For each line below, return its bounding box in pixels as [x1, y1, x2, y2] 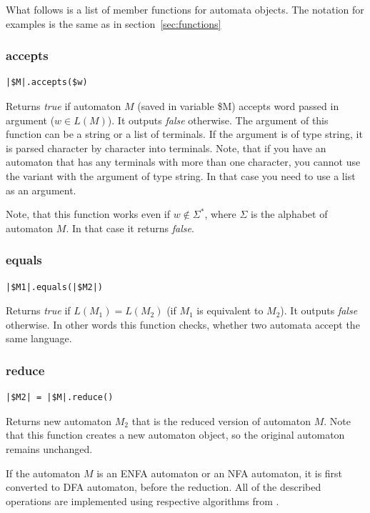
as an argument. [6, 182, 76, 197]
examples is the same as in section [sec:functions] [6, 16, 221, 31]
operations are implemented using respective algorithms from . [6, 493, 279, 508]
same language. [6, 331, 72, 346]
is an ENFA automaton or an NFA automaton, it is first [96, 465, 343, 480]
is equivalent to [196, 303, 264, 318]
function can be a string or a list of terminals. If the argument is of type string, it [6, 126, 363, 141]
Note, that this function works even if [6, 206, 171, 221]
